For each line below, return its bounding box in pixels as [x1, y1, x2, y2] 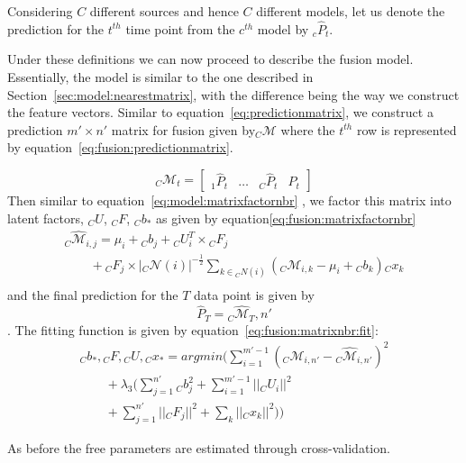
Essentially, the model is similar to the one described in [7, 68, 314, 86]
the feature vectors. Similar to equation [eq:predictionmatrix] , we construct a [7, 103, 434, 122]
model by [257, 19, 309, 38]
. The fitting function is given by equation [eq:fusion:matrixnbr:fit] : [7, 320, 379, 339]
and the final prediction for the [7, 286, 178, 304]
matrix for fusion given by [111, 120, 256, 139]
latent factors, [7, 208, 84, 227]
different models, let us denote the [256, 2, 445, 20]
